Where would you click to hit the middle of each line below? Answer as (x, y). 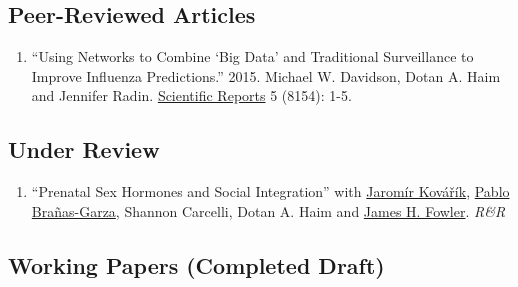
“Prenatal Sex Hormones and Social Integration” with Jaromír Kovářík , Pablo (270, 191)
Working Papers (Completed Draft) (196, 264)
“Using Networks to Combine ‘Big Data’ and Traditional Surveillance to (252, 56)
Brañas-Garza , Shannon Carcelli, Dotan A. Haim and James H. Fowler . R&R (268, 210)
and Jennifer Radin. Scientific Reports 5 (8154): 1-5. (191, 95)
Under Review (84, 149)
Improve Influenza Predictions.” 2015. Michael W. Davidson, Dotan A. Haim (266, 75)
